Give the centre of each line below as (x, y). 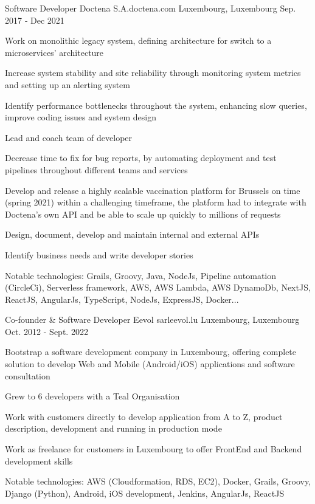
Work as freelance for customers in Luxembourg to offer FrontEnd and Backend (154, 449)
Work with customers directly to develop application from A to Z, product (144, 416)
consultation (28, 375)
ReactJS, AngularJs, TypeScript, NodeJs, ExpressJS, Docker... (122, 299)
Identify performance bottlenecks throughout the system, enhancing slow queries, (156, 105)
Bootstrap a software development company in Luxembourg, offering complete (151, 352)
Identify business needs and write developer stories (99, 254)
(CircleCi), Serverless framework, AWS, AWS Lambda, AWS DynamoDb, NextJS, (158, 287)
